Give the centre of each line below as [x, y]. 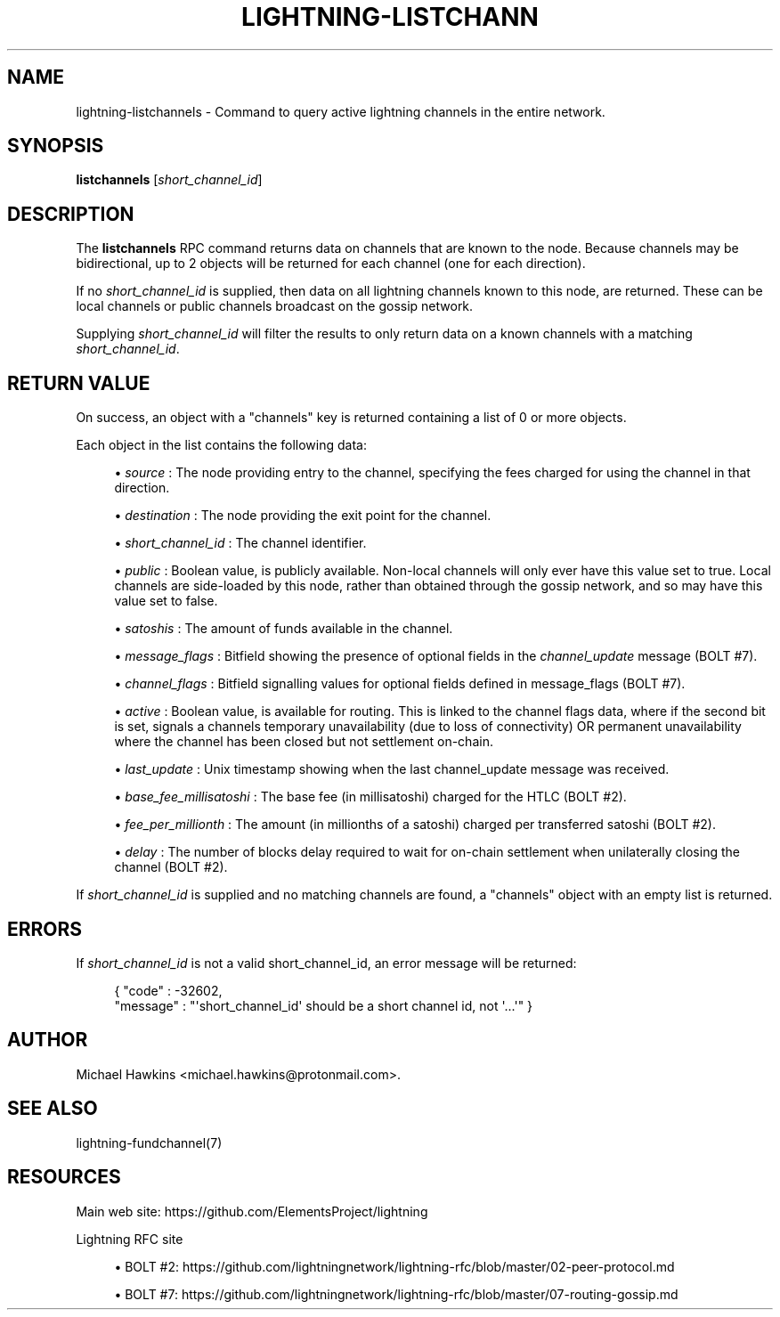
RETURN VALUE [79, 383]
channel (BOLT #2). [171, 867]
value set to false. [166, 601]
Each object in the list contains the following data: [221, 445]
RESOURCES [64, 1177]
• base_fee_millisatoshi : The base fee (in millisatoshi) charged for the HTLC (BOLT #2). [370, 797]
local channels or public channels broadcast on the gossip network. [275, 306]
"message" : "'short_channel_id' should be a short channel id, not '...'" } [324, 1005]
